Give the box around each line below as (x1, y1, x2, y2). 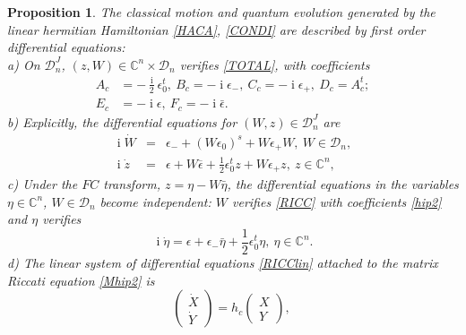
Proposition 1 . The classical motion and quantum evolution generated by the (7, 3, 436, 21)
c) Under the (7, 175, 78, 193)
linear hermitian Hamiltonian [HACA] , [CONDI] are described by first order (7, 20, 426, 39)
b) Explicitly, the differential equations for (7, 112, 237, 131)
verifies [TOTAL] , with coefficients (179, 55, 370, 73)
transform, (103, 175, 160, 193)
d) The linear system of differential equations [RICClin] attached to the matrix (7, 253, 438, 271)
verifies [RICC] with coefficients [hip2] (231, 192, 442, 210)
